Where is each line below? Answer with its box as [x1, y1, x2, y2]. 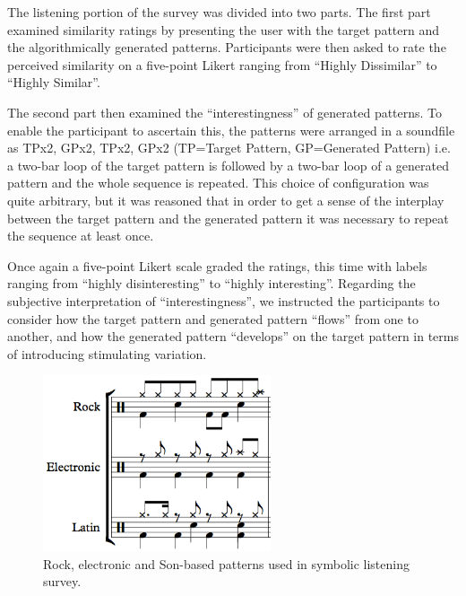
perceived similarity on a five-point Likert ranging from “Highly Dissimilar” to [7, 55, 437, 74]
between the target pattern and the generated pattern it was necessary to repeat [7, 208, 449, 227]
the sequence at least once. [7, 226, 154, 245]
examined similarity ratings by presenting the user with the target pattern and [7, 20, 440, 39]
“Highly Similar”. [7, 73, 100, 92]
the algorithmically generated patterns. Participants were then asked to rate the [7, 38, 446, 57]
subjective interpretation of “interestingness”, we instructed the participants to [7, 291, 440, 310]
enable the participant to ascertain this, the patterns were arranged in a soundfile [7, 120, 455, 139]
